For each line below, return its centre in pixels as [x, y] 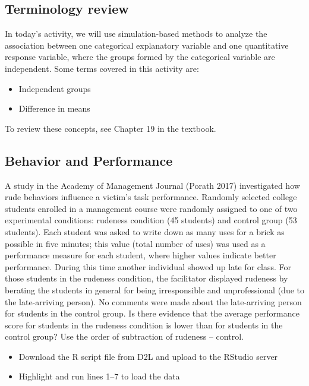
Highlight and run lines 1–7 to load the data [99, 376]
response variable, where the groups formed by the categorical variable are [140, 57]
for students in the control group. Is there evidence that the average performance [152, 313]
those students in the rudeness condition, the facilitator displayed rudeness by [146, 278]
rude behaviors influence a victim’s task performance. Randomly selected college [151, 197]
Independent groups [55, 88]
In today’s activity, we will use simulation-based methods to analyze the [136, 34]
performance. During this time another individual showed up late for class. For [148, 266]
